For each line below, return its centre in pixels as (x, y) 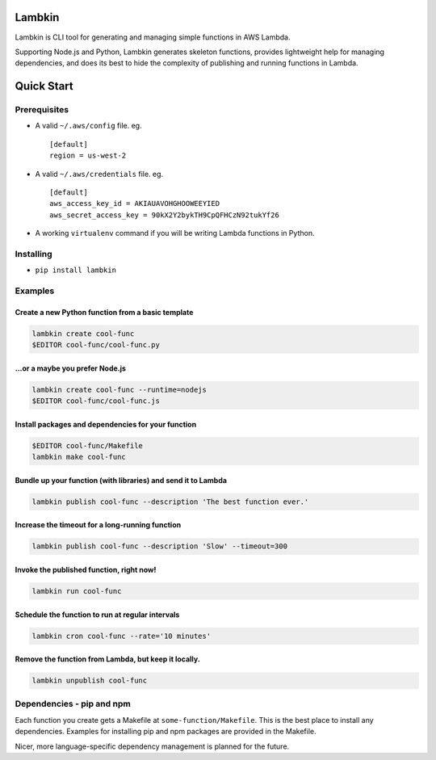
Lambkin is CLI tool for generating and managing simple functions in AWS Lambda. (153, 37)
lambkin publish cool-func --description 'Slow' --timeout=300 (160, 546)
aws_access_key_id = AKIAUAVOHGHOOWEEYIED (135, 204)
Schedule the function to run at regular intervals (97, 615)
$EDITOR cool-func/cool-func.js (96, 401)
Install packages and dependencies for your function (106, 424)
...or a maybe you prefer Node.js (71, 368)
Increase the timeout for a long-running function (98, 525)
